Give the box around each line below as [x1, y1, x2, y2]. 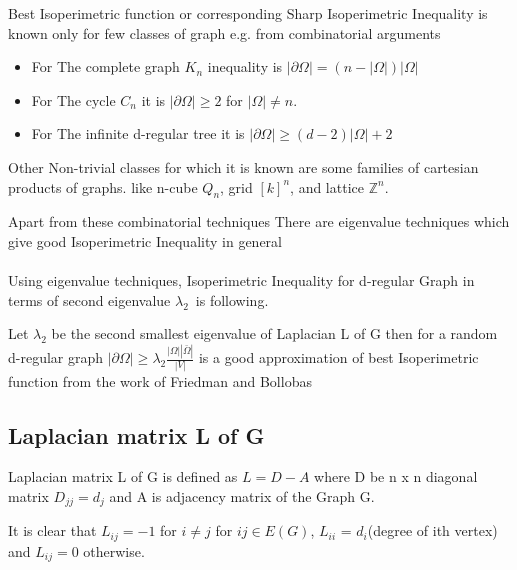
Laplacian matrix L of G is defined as [8, 466, 238, 487]
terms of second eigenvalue [8, 289, 171, 310]
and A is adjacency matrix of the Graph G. [109, 485, 375, 506]
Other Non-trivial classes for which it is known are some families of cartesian [8, 156, 479, 177]
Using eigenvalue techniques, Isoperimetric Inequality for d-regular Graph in [8, 270, 475, 291]
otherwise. [83, 540, 145, 561]
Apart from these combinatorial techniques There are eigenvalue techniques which [8, 211, 510, 232]
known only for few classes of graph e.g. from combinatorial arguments [8, 22, 441, 43]
